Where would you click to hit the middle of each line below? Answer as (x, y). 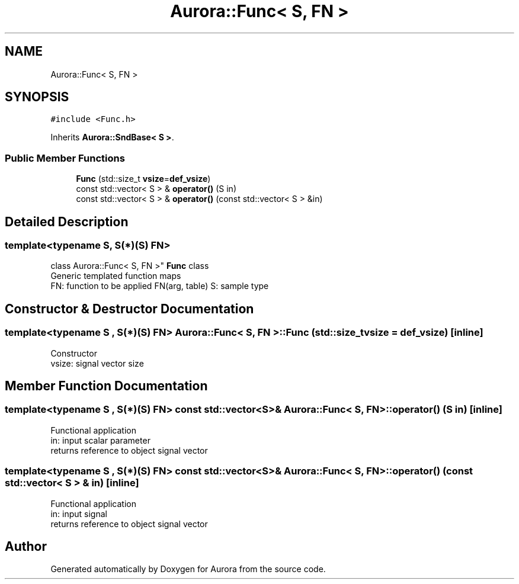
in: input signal (79, 514)
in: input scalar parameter (100, 440)
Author (26, 547)
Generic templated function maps (116, 276)
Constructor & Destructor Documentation (129, 309)
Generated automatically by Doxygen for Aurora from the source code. (188, 569)
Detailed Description (67, 222)
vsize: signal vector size (97, 363)
